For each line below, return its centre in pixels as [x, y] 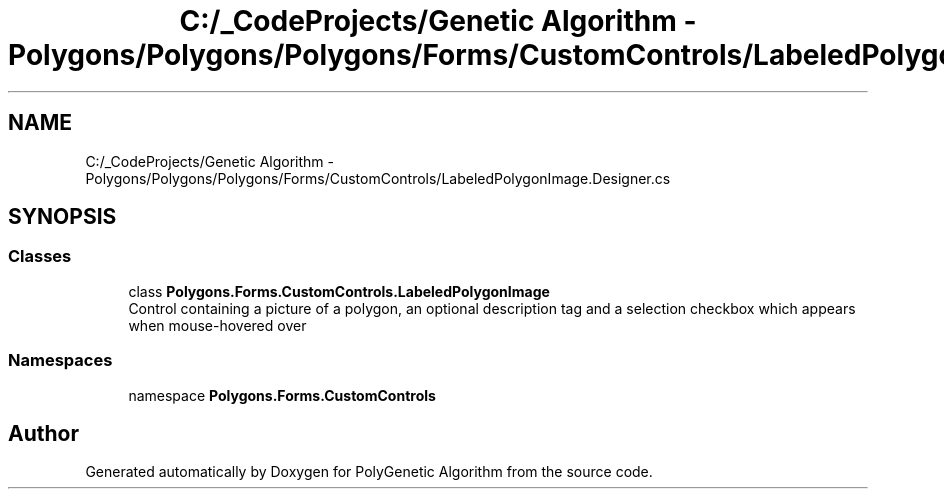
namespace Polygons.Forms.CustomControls [282, 395]
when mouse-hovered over [217, 325]
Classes [40, 256]
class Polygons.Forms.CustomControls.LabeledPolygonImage [339, 291]
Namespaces [60, 360]
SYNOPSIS [62, 217]
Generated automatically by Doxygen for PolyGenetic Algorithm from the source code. [369, 472]
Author [43, 433]
